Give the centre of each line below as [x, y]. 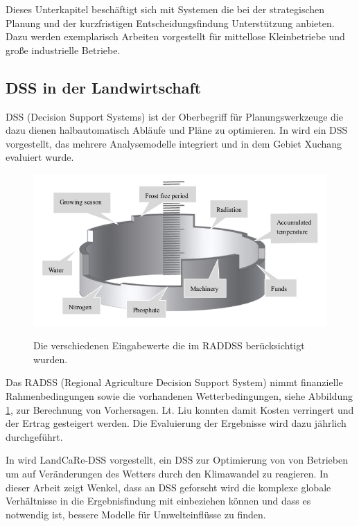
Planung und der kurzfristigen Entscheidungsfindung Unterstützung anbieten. [170, 23]
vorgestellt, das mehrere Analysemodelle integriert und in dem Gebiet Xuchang [174, 143]
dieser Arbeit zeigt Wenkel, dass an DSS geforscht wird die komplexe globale [168, 487]
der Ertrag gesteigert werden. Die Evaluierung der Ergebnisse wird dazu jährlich [176, 423]
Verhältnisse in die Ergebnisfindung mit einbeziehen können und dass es [158, 501]
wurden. [51, 359]
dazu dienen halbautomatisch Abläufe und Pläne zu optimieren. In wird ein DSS [177, 130]
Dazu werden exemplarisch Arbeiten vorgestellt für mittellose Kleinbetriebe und [175, 36]
